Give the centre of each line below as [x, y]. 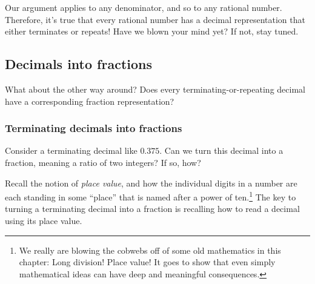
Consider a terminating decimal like [71, 150]
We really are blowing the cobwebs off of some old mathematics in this [150, 250]
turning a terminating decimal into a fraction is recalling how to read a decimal [152, 209]
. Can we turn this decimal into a [221, 150]
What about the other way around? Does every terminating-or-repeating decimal [155, 89]
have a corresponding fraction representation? [90, 101]
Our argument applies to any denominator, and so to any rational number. [144, 7]
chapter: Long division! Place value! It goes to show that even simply [147, 262]
